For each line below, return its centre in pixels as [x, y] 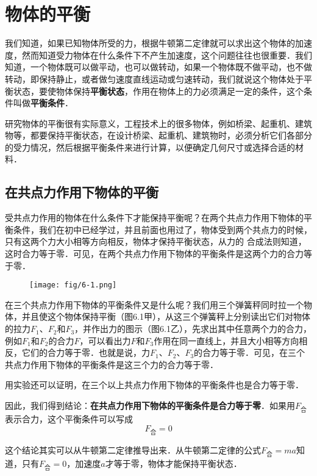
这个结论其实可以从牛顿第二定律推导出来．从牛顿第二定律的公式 [133, 450]
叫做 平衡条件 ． [43, 103]
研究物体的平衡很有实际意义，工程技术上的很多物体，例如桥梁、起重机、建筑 [158, 123]
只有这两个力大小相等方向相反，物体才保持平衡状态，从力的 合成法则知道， [156, 241]
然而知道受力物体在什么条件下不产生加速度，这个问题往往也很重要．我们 [167, 55]
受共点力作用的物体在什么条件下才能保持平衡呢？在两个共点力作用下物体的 [154, 218]
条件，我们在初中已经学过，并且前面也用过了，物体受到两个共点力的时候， [162, 229]
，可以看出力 [105, 340]
